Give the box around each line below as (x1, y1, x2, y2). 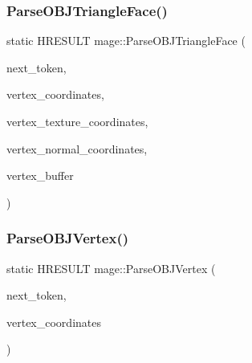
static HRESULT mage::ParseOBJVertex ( (6, 259, 216, 276)
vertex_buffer (6, 167, 74, 184)
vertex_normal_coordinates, (6, 140, 148, 157)
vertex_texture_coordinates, (6, 113, 148, 129)
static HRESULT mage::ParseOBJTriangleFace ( (6, 32, 246, 49)
